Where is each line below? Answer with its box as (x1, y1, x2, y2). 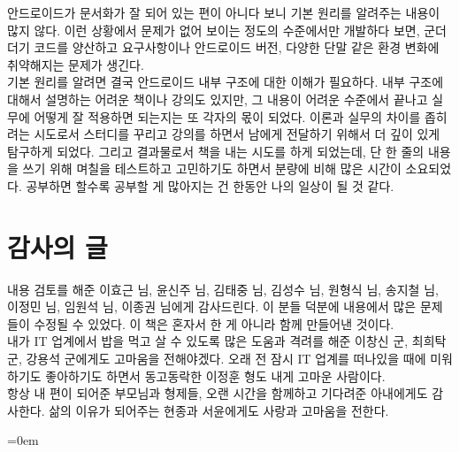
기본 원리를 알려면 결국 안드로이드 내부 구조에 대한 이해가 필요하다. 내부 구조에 (7, 73, 444, 91)
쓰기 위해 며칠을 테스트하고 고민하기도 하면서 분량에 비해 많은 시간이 (22, 159, 402, 178)
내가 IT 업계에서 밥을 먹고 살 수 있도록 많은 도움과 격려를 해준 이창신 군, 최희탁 (7, 332, 447, 350)
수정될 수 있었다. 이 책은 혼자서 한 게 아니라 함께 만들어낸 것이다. (34, 314, 394, 333)
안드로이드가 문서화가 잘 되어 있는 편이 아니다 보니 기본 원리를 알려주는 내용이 (7, 4, 440, 21)
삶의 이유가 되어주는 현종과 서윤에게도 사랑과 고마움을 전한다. (49, 401, 389, 419)
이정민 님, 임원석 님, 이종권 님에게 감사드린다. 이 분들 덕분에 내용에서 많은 (7, 297, 417, 316)
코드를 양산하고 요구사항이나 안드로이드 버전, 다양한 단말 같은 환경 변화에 (34, 38, 440, 57)
